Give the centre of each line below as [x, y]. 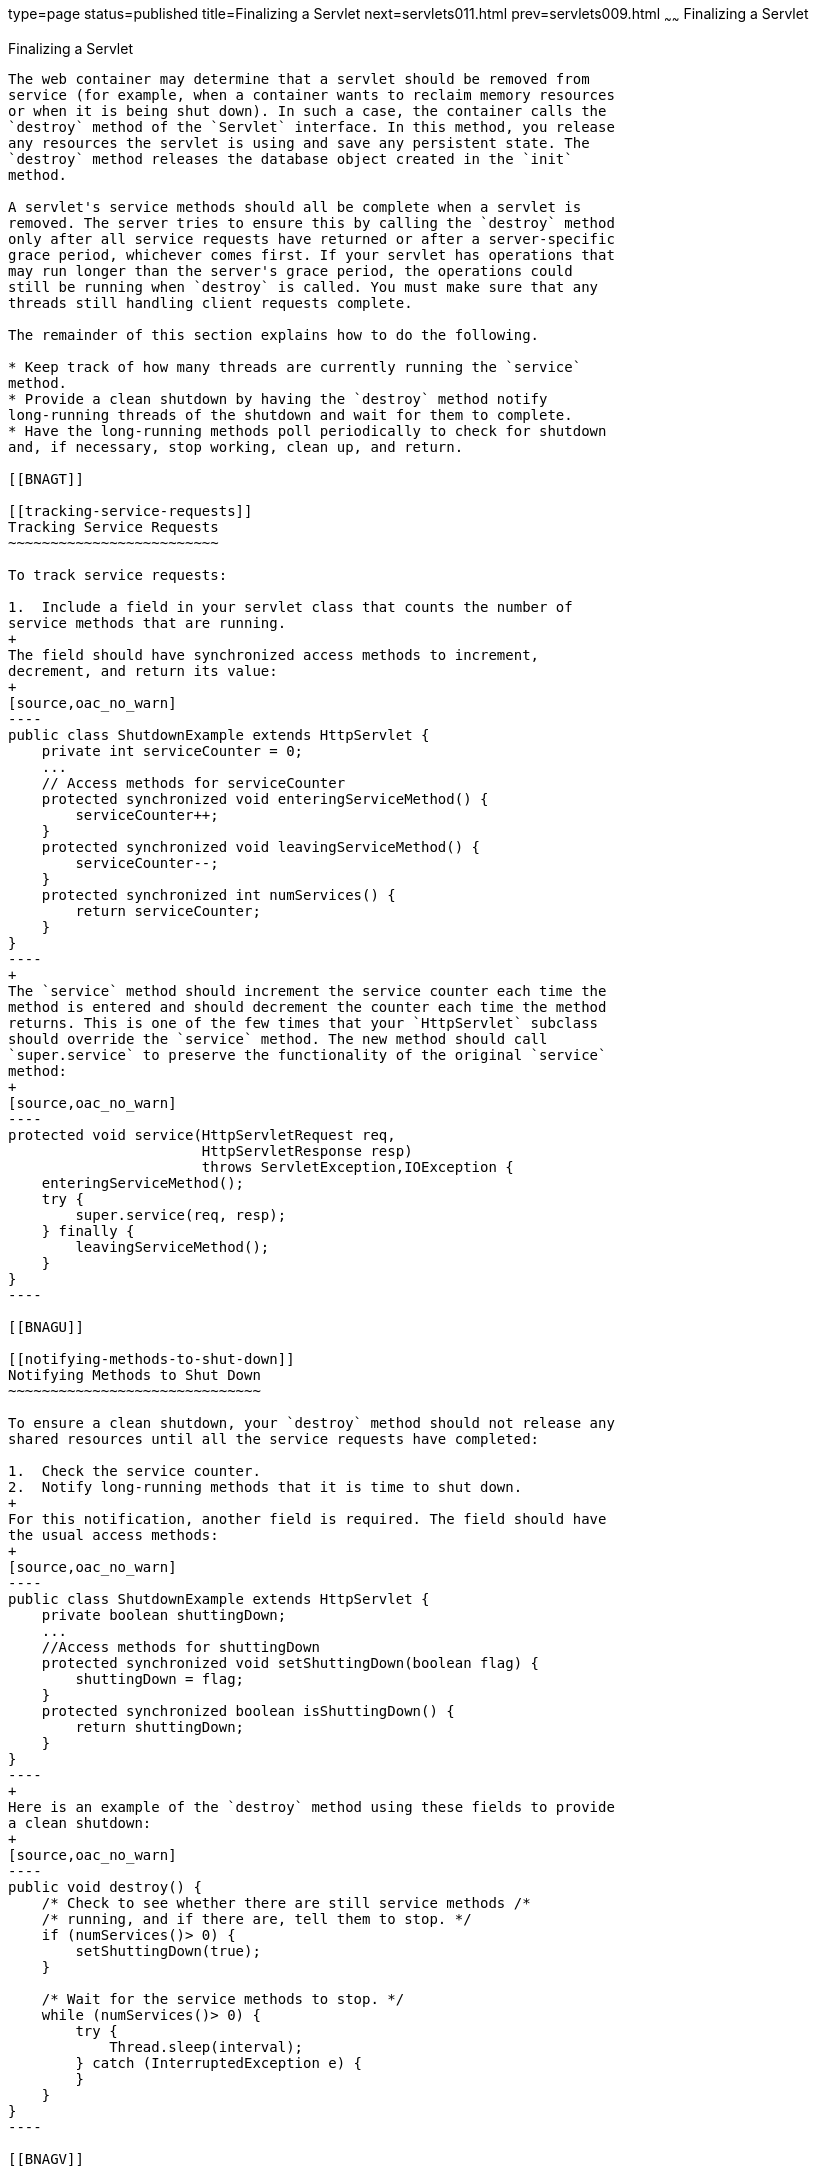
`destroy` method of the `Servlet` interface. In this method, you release [311, 126]
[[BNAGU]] [46, 1326]
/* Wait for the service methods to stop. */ [223, 1998]
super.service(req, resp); [181, 1214]
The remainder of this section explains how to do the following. [274, 334]
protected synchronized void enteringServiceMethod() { [265, 798]
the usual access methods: [113, 1534]
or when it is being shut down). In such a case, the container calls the [307, 110]
